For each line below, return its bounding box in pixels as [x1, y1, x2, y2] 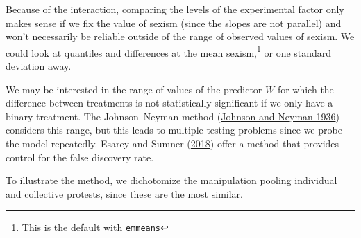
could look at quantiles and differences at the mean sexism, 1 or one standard [6, 43, 332, 59]
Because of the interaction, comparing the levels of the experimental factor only [6, 2, 344, 16]
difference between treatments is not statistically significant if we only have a [6, 95, 333, 110]
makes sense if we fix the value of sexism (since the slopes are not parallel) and [6, 15, 342, 30]
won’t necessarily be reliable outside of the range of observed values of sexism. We [6, 29, 355, 44]
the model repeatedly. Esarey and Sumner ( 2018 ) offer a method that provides [6, 136, 339, 150]
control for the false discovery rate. [6, 149, 154, 164]
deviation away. [6, 59, 72, 73]
